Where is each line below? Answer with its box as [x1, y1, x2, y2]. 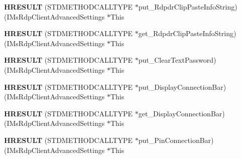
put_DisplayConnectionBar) [138, 81, 226, 92]
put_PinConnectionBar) [138, 134, 214, 145]
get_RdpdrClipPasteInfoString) [138, 28, 236, 39]
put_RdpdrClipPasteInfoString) [138, 2, 237, 12]
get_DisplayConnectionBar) [138, 108, 225, 118]
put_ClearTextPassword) [138, 55, 216, 65]
